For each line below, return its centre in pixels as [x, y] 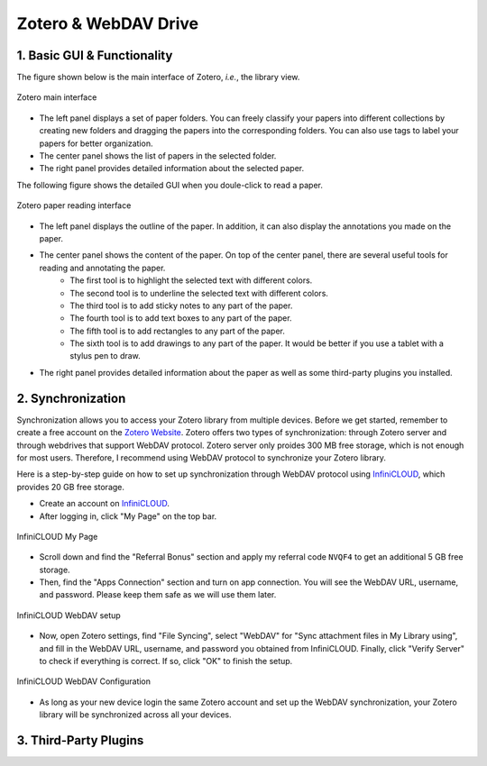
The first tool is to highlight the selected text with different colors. [191, 280]
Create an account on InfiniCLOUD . [105, 504]
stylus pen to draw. [106, 356]
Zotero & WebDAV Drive [107, 23]
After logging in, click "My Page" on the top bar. [128, 516]
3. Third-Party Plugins [80, 740]
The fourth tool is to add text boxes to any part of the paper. [181, 318]
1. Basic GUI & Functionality [95, 55]
